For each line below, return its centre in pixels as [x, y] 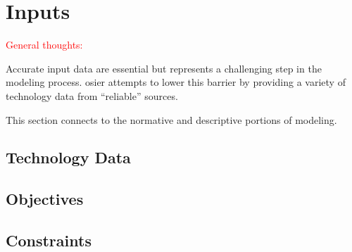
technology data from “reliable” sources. [92, 95]
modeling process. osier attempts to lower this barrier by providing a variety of [176, 82]
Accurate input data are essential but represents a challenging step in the [164, 68]
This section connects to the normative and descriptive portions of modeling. [171, 119]
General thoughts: [44, 45]
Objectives [45, 199]
